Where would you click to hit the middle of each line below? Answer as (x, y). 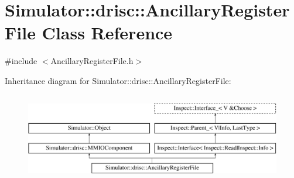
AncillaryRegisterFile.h (92, 61)
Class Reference (107, 33)
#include (21, 61)
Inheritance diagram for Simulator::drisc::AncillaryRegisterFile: (118, 80)
